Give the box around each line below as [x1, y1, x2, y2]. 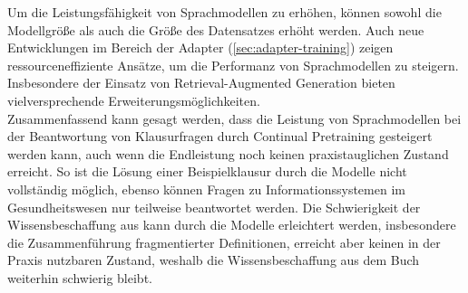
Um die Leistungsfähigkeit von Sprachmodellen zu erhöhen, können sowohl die [7, 3, 442, 21]
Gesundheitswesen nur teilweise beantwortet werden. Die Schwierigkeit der [7, 197, 421, 216]
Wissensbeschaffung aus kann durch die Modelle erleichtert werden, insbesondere [7, 215, 456, 234]
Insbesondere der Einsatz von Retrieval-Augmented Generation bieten [7, 73, 395, 92]
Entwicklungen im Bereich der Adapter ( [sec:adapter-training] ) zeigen [7, 38, 394, 57]
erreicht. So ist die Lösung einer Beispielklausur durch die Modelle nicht [7, 162, 407, 181]
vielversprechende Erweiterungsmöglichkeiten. [7, 90, 260, 109]
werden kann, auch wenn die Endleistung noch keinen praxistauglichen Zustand [7, 144, 449, 163]
